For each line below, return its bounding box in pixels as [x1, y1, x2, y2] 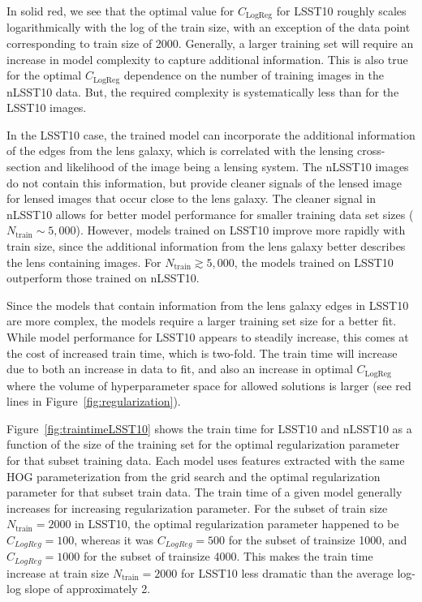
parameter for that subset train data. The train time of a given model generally [6, 484, 403, 501]
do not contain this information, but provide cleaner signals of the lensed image [6, 174, 402, 191]
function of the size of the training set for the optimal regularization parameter [6, 436, 400, 453]
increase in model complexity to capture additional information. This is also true [6, 50, 408, 67]
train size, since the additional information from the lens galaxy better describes [6, 238, 406, 255]
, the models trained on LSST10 [234, 253, 394, 270]
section [6, 158, 41, 175]
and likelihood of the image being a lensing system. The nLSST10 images [44, 158, 409, 175]
